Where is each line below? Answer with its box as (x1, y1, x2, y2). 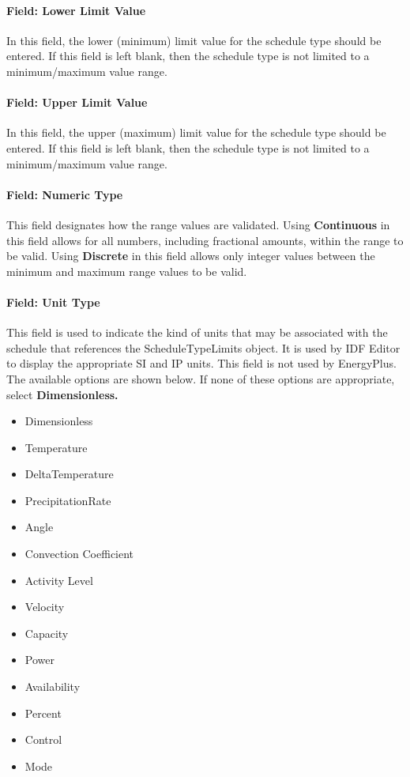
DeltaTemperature (24, 466, 114, 482)
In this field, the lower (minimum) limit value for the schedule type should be (6, 32, 382, 48)
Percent (24, 704, 62, 721)
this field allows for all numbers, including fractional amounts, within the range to (6, 232, 404, 248)
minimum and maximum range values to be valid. (6, 262, 247, 279)
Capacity (24, 624, 69, 641)
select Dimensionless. (6, 386, 118, 402)
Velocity (24, 598, 65, 615)
